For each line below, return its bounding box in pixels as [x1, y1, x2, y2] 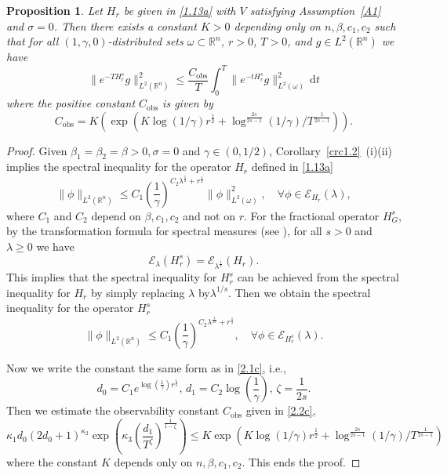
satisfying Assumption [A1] [249, 2, 381, 18]
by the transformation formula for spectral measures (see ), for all [6, 223, 322, 239]
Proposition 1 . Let [6, 2, 103, 18]
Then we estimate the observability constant [6, 402, 220, 419]
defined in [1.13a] [251, 158, 333, 175]
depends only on [114, 453, 193, 470]
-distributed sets [107, 33, 184, 49]
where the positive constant [6, 95, 136, 111]
